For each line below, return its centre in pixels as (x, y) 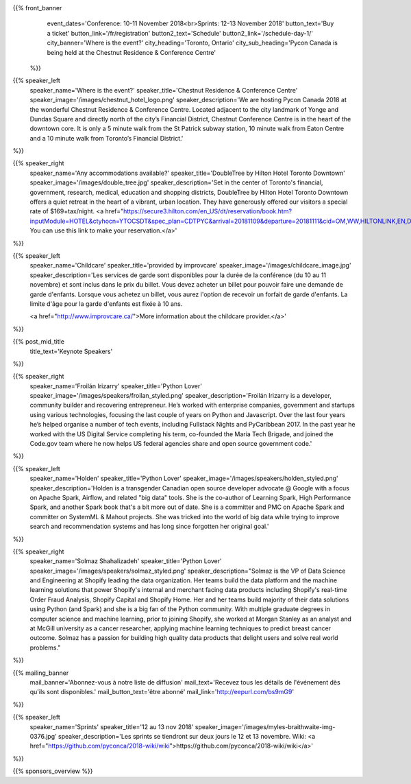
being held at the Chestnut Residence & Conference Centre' (131, 52)
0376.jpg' (43, 736)
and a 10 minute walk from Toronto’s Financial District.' (107, 138)
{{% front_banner (37, 8)
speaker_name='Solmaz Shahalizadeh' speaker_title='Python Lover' (126, 561)
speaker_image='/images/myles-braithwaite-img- (265, 726)
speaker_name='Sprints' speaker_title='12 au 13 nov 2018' (112, 726)
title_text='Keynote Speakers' (71, 351)
